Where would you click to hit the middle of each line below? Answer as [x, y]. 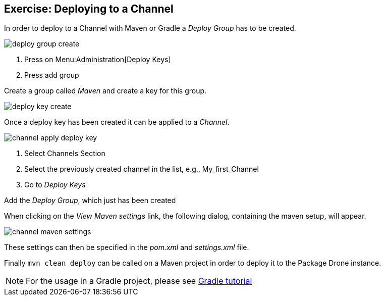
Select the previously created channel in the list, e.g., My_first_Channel [142, 169]
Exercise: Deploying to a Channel [89, 9]
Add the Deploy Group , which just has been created [90, 201]
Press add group [52, 75]
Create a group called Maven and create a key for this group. [105, 91]
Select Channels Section [65, 154]
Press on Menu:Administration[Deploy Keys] [98, 60]
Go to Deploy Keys [55, 185]
